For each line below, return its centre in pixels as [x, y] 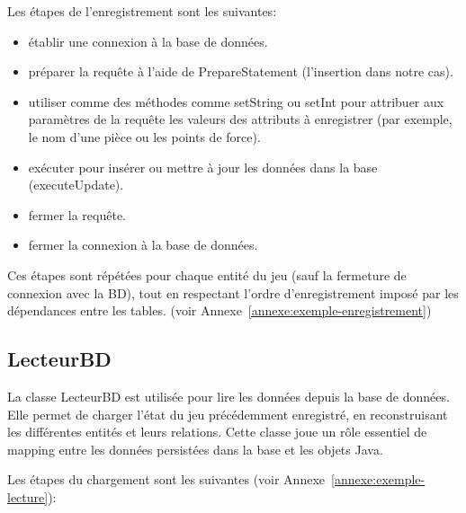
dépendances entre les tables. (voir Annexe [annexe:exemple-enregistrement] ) [220, 310]
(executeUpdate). [76, 185]
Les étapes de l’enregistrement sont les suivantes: [142, 11]
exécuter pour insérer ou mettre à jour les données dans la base [203, 167]
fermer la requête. [77, 214]
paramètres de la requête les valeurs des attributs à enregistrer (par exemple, [240, 119]
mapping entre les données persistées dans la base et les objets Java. [195, 449]
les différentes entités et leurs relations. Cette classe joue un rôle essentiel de [217, 432]
